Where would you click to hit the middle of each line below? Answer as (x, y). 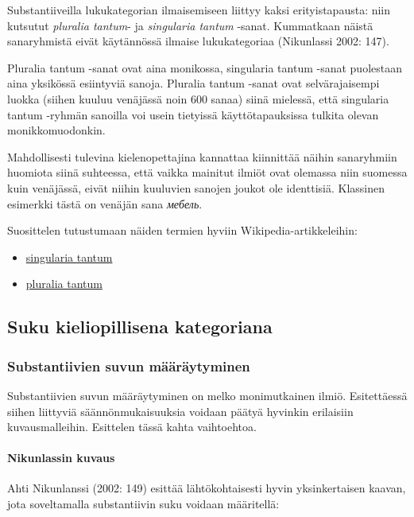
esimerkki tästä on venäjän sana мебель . (105, 203)
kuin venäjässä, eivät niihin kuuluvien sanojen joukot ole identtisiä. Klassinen (196, 187)
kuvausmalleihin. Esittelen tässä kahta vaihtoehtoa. (132, 427)
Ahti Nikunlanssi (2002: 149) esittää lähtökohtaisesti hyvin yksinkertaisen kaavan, (207, 488)
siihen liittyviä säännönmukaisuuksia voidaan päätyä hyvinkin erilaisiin (180, 411)
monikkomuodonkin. (56, 130)
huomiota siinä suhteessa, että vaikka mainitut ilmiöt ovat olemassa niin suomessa (207, 172)
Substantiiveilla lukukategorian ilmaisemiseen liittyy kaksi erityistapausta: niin (199, 10)
